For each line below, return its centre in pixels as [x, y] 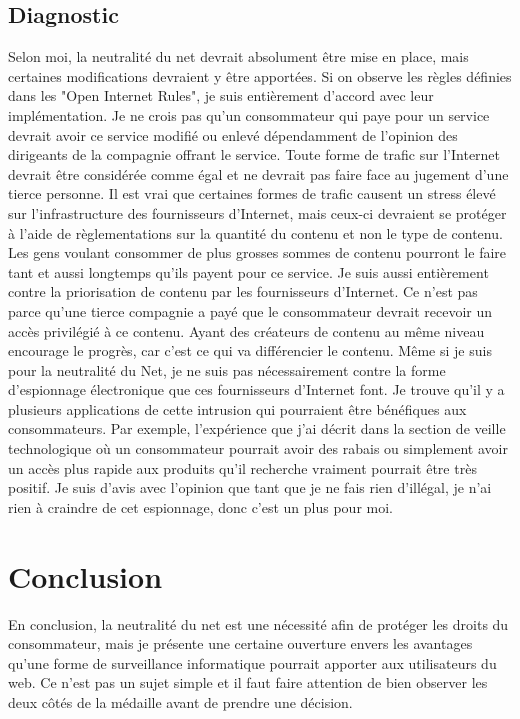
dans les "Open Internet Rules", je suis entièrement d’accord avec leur [221, 95]
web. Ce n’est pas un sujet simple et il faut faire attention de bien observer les [248, 682]
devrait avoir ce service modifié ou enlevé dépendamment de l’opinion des [233, 134]
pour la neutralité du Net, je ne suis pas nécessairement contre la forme [227, 369]
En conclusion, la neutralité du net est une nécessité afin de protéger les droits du [258, 623]
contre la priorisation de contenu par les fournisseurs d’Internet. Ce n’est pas [243, 291]
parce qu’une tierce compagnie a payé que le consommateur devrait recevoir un [250, 310]
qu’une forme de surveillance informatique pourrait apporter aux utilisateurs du [252, 662]
